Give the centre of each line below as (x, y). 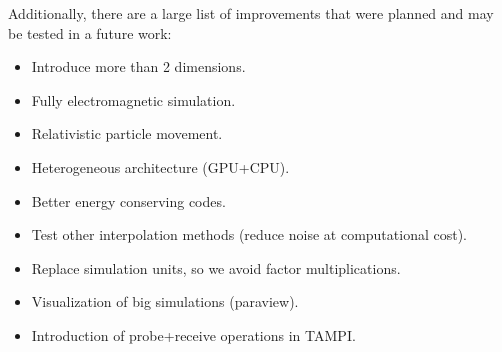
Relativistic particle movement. (127, 133)
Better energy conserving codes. (128, 200)
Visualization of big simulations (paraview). (165, 301)
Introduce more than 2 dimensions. (138, 66)
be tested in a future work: (90, 32)
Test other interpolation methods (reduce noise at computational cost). (249, 234)
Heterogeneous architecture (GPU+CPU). (160, 166)
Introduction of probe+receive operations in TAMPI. (193, 334)
